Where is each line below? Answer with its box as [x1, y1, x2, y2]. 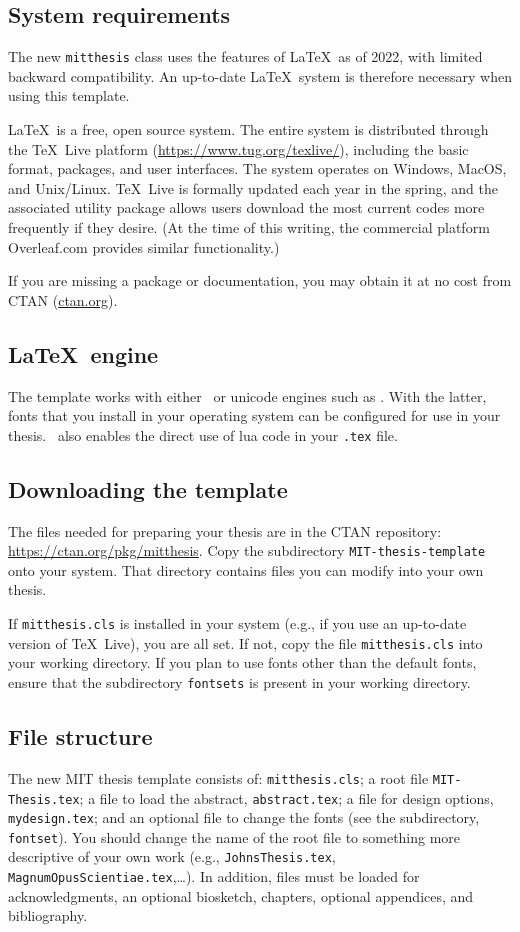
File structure [8, 721, 153, 752]
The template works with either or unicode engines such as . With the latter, [8, 385, 487, 406]
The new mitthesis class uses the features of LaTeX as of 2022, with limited [8, 46, 483, 67]
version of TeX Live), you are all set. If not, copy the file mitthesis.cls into [8, 632, 483, 653]
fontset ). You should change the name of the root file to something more [8, 826, 461, 847]
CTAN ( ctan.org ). [8, 289, 118, 310]
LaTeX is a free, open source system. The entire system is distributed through [8, 119, 489, 140]
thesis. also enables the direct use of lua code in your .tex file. [8, 424, 398, 445]
